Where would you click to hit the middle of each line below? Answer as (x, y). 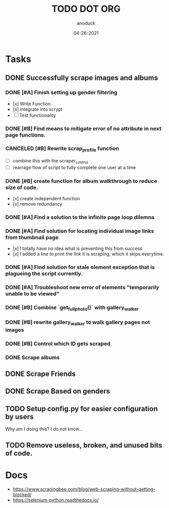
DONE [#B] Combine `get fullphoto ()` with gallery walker (72, 308)
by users (20, 417)
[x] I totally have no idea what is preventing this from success (77, 248)
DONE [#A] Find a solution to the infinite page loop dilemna (80, 217)
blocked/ (22, 495)
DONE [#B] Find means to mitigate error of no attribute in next (83, 129)
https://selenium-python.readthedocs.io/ (56, 500)
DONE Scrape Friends (40, 374)
